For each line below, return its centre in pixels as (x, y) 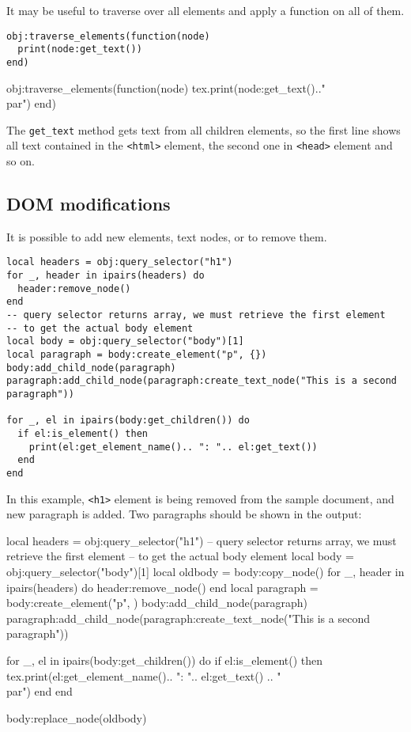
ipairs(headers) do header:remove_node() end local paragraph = (162, 587)
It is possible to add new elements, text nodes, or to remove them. (167, 236)
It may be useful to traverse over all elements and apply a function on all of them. (205, 10)
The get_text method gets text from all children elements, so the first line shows (204, 129)
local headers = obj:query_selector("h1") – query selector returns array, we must (202, 540)
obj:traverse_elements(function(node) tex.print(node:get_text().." (166, 87)
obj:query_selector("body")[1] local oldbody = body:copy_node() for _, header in (205, 572)
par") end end (40, 691)
